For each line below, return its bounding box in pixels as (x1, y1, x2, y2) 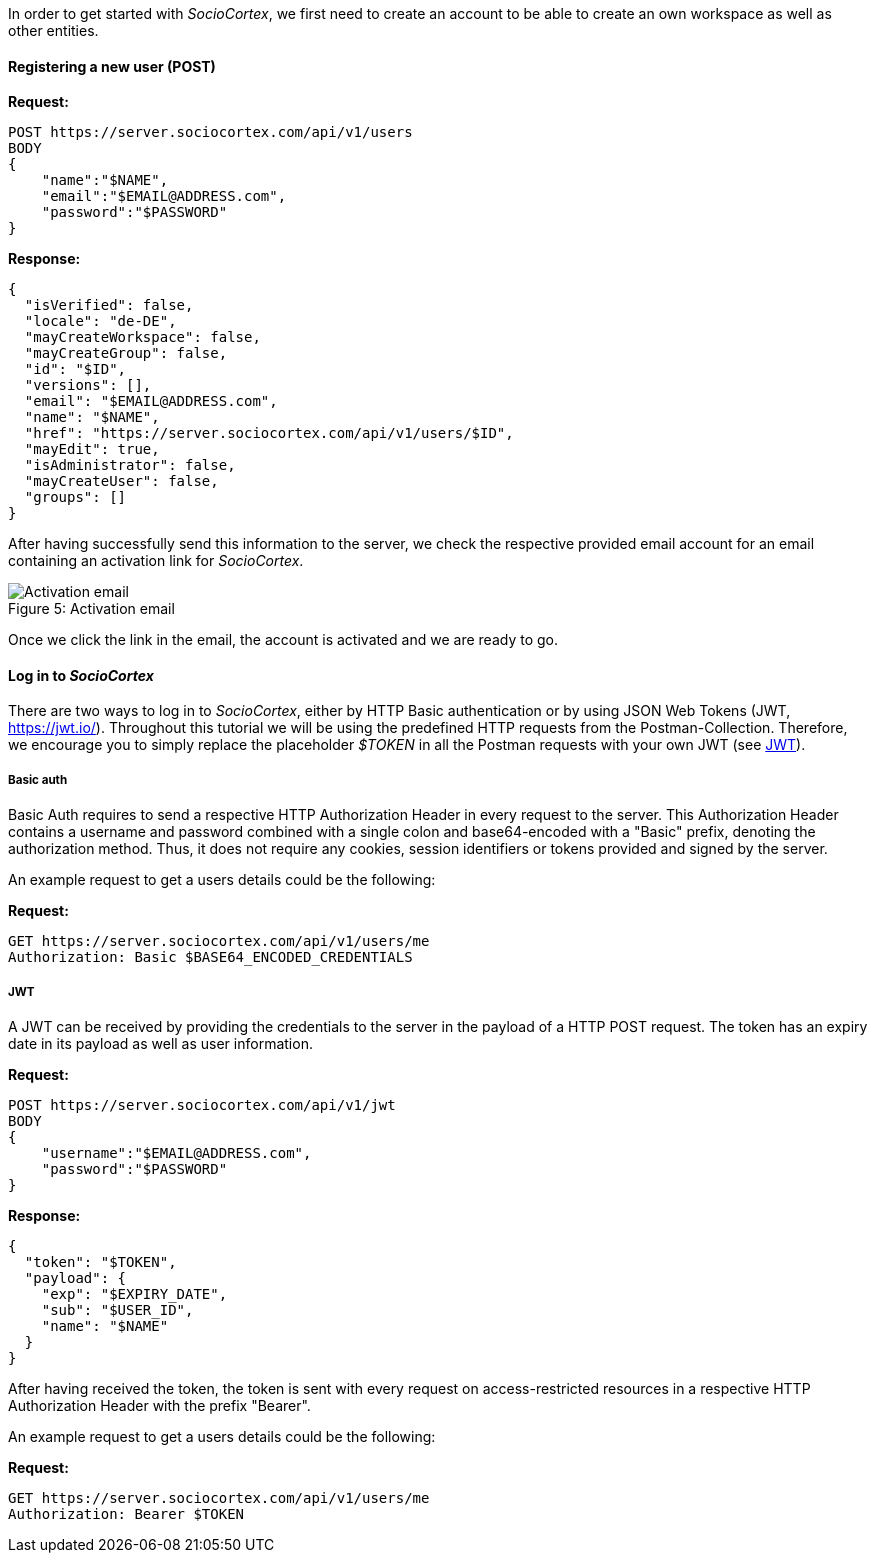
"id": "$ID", (24, 361, 127, 378)
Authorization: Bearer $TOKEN (8, 1506, 245, 1522)
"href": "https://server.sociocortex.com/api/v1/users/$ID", (24, 425, 514, 442)
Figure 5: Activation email (8, 600, 175, 618)
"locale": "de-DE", (24, 313, 177, 330)
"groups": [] (24, 489, 127, 506)
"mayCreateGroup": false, (24, 345, 228, 362)
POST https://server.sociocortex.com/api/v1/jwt (8, 1097, 396, 1113)
